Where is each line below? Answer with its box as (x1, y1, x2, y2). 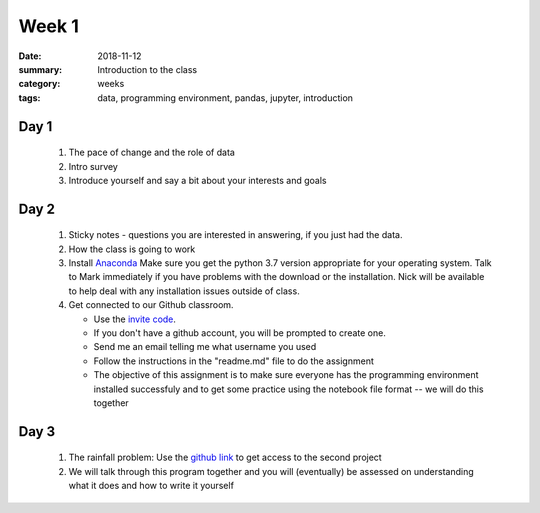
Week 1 (18, 15, 79, 37)
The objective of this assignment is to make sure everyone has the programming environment (93, 369, 479, 381)
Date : (18, 50, 42, 62)
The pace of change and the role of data (68, 146, 235, 159)
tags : (18, 91, 41, 104)
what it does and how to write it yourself (68, 480, 235, 492)
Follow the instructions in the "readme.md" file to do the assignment (93, 355, 374, 367)
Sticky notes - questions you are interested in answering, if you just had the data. (68, 229, 403, 241)
